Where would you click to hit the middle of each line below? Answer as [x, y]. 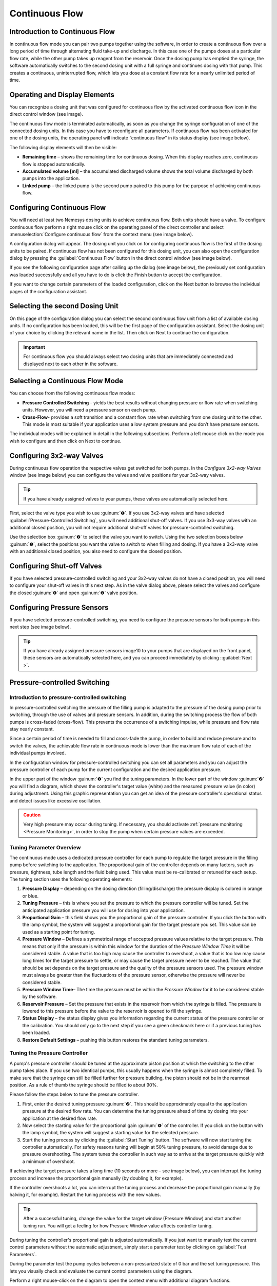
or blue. [31, 896]
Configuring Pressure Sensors [59, 607]
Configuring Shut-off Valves [56, 566]
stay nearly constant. [32, 729]
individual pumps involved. [38, 753]
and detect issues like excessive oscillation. [56, 800]
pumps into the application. [51, 178]
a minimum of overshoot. [49, 1161]
